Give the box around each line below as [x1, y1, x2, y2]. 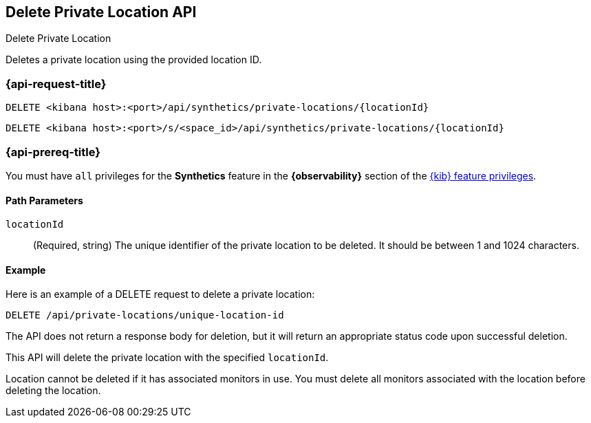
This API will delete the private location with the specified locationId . [6, 351, 329, 364]
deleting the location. [6, 384, 101, 397]
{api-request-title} [6, 76, 107, 91]
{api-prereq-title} [6, 144, 100, 159]
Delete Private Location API [6, 3, 197, 21]
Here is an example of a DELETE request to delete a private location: [6, 288, 315, 301]
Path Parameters [6, 194, 83, 206]
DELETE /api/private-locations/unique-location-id [6, 310, 284, 321]
